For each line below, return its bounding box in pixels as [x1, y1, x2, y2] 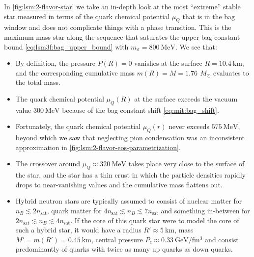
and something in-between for [161, 205, 250, 215]
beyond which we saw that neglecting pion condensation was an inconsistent [15, 132, 245, 143]
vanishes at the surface [134, 58, 202, 68]
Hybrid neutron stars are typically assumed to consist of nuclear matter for [15, 196, 242, 206]
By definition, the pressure [15, 58, 96, 68]
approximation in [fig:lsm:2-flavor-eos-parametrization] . [15, 142, 181, 152]
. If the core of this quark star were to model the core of [70, 215, 239, 225]
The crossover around [15, 158, 81, 169]
